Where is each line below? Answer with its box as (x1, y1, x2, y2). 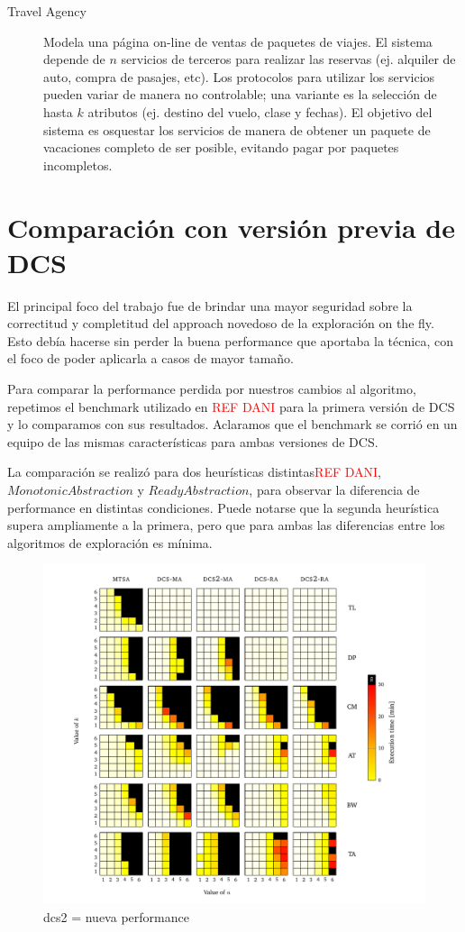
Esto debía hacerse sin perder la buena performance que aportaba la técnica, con (7, 331, 453, 350)
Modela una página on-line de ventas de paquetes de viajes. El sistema (43, 32, 433, 50)
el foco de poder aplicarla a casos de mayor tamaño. (7, 349, 294, 368)
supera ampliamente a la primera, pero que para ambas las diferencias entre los (7, 516, 445, 535)
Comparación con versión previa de (7, 208, 456, 245)
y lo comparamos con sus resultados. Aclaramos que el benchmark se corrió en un (7, 415, 458, 434)
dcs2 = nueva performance (43, 907, 189, 926)
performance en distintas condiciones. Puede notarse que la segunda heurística (7, 498, 440, 516)
